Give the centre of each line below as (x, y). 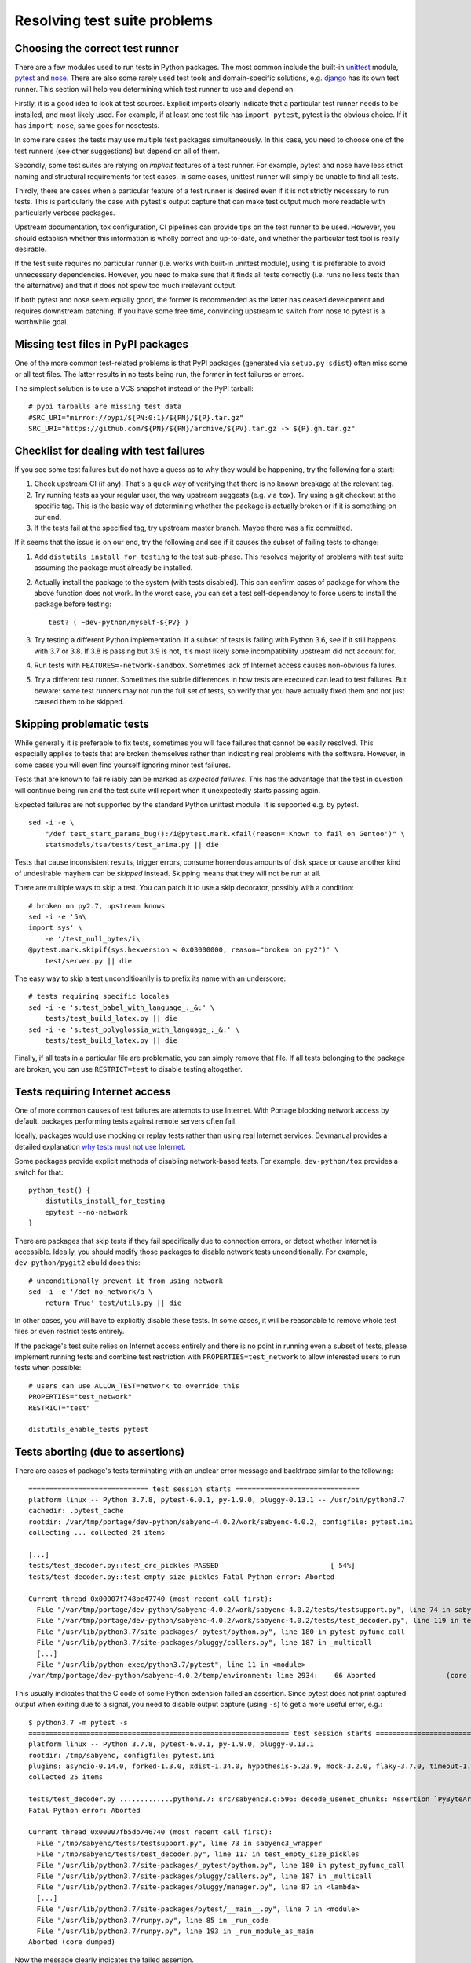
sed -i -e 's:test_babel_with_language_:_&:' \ (122, 1007)
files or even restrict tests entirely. (69, 1332)
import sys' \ (55, 928)
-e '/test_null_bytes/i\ (92, 939)
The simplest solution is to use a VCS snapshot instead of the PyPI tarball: (134, 388)
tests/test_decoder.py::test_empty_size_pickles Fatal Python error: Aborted (182, 1577)
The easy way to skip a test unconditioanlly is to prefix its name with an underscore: (150, 978)
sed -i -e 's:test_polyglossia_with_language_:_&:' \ (134, 1029)
